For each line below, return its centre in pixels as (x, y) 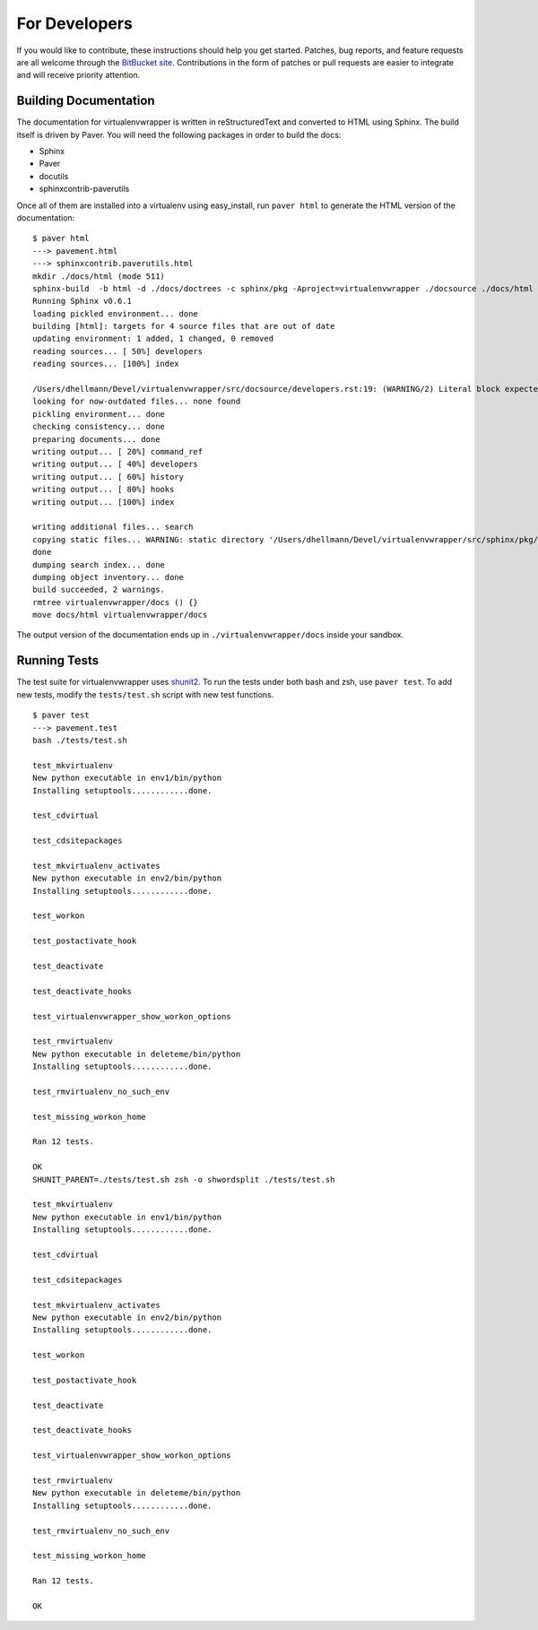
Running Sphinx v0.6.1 (82, 301)
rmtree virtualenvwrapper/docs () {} (116, 602)
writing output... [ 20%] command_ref (118, 451)
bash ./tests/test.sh (80, 740)
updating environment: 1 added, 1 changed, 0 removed (153, 339)
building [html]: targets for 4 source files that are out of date (184, 326)
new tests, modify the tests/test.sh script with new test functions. (145, 694)
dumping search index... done (99, 564)
